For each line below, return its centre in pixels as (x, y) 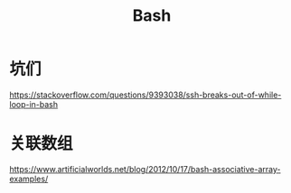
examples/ (29, 179)
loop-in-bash (34, 104)
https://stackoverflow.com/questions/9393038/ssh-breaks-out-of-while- (145, 95)
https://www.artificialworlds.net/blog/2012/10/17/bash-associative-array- (145, 169)
